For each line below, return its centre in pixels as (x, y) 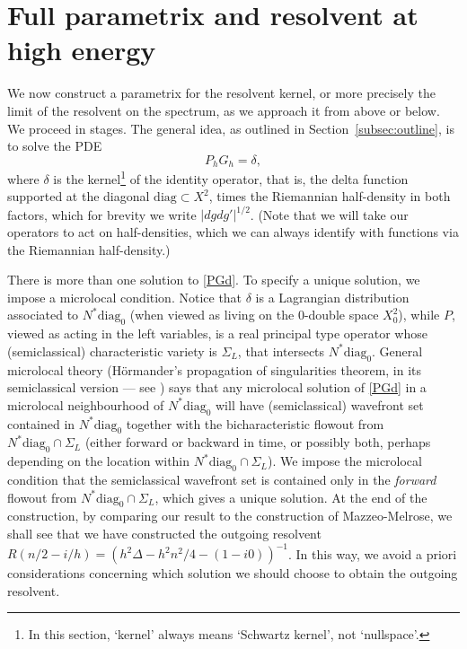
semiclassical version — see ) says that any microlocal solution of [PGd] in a (217, 387)
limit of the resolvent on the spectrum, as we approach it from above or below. (224, 110)
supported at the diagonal (79, 196)
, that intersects (281, 351)
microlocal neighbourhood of (86, 404)
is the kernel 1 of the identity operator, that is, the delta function (231, 177)
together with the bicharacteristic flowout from (255, 423)
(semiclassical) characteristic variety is (112, 351)
